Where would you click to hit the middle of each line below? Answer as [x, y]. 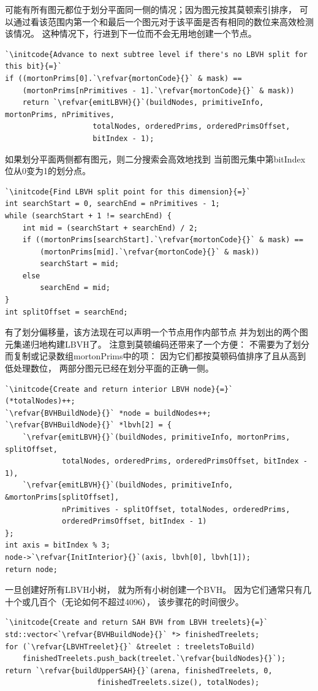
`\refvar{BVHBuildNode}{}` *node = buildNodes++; [108, 413]
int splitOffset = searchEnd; [66, 312]
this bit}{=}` [34, 67]
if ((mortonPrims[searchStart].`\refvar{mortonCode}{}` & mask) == [163, 240]
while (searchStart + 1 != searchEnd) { [89, 216]
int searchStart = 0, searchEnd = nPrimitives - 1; [112, 204]
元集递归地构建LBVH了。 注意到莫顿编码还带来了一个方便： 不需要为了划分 [157, 344]
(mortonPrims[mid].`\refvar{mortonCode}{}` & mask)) [150, 252]
